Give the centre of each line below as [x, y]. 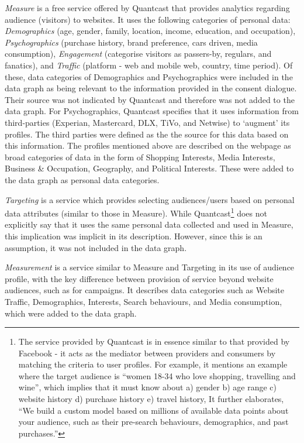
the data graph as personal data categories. [82, 179]
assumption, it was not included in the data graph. [96, 247]
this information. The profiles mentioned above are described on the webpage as [148, 145]
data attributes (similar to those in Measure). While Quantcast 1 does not [136, 212]
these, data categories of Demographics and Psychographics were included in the [149, 76]
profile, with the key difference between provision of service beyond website [139, 278]
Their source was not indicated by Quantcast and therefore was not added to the [150, 99]
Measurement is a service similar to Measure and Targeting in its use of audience [150, 267]
